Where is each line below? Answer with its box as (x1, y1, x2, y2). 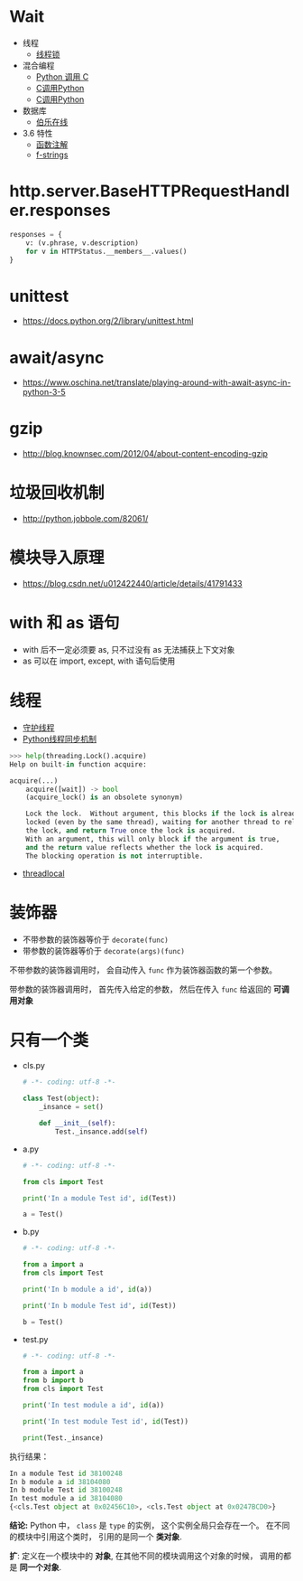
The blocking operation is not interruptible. (25, 852, 204, 861)
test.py (22, 1333, 49, 1344)
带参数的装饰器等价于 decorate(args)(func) (22, 945, 185, 955)
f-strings (35, 149, 69, 160)
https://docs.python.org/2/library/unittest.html (22, 315, 194, 326)
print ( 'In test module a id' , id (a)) (22, 1401, 165, 1410)
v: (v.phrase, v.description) (25, 238, 140, 248)
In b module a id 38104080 (9, 1477, 111, 1486)
